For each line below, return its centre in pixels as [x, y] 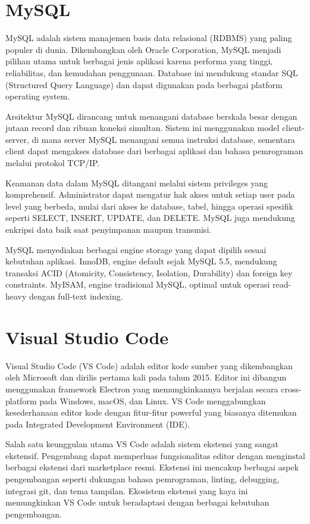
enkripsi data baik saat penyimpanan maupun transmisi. [109, 230]
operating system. [38, 96]
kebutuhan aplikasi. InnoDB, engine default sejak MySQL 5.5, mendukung [141, 261]
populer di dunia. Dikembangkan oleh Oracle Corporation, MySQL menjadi [143, 49]
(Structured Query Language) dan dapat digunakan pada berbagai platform [144, 84]
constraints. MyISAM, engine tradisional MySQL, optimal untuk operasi [138, 284]
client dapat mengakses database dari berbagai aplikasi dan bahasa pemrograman [154, 151]
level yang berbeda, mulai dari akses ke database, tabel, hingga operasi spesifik [149, 206]
